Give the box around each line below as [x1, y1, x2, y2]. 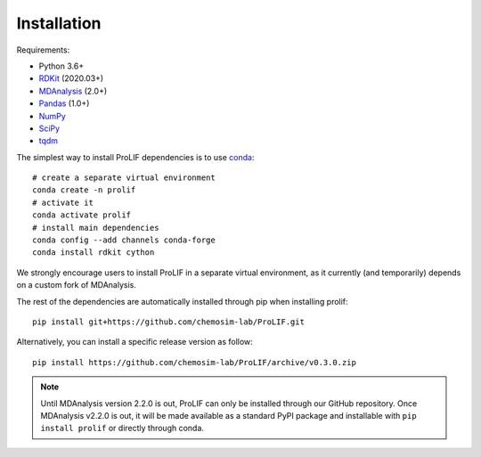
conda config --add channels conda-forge [32, 235, 216, 245]
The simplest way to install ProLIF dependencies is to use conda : [16, 151, 255, 162]
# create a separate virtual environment [32, 173, 216, 183]
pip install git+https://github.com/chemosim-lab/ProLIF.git [32, 316, 305, 327]
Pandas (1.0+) [38, 98, 90, 109]
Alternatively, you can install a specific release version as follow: [16, 337, 253, 347]
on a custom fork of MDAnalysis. [16, 280, 137, 290]
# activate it [32, 197, 94, 208]
